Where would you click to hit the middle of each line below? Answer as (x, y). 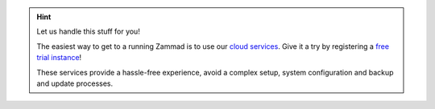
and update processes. (75, 83)
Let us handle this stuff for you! (88, 31)
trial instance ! (59, 58)
